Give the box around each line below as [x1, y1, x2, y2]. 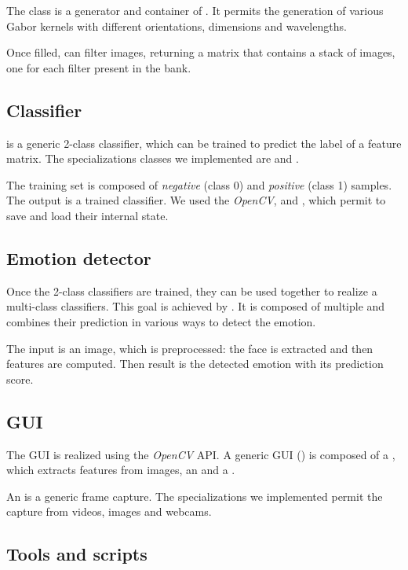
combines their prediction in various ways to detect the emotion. [6, 313, 316, 329]
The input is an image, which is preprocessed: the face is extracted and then [6, 340, 373, 356]
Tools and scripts [6, 542, 148, 566]
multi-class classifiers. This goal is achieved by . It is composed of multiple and [6, 298, 385, 314]
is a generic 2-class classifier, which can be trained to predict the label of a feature [6, 134, 402, 151]
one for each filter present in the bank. [6, 59, 191, 75]
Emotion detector [6, 245, 151, 270]
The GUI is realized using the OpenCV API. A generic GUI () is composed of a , [6, 446, 395, 462]
